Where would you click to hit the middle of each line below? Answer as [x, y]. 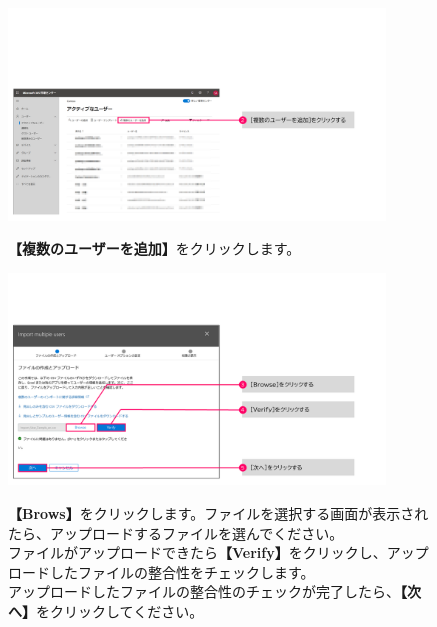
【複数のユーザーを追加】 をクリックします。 [154, 248]
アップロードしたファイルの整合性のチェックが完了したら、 [204, 591]
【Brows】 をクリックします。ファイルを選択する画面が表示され [218, 512]
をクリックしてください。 [120, 610]
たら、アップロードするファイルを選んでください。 [176, 532]
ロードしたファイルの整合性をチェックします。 [161, 571]
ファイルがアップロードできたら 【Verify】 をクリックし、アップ [218, 552]
